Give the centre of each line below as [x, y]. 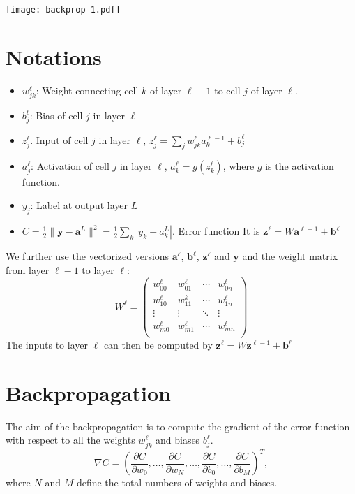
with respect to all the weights [70, 440]
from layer [28, 269]
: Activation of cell [70, 166]
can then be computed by [158, 345]
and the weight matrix [290, 256]
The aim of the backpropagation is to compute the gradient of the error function [178, 426]
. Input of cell [59, 139]
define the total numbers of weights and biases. [177, 482]
